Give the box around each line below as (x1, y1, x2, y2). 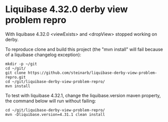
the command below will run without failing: (5, 98, 96, 104)
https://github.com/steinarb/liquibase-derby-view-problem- (27, 70, 157, 75)
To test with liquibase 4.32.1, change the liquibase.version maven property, (5, 92, 161, 98)
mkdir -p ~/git (5, 61, 37, 66)
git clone (5, 70, 26, 75)
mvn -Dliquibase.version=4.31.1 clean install (5, 112, 105, 117)
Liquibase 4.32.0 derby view (5, 4, 128, 15)
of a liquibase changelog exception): (5, 52, 81, 58)
